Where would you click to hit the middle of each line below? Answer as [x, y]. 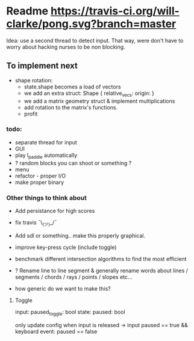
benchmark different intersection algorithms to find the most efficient [101, 259]
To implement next [42, 66]
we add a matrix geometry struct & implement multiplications [99, 101]
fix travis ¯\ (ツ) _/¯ [36, 223]
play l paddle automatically [46, 156]
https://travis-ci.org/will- [115, 11]
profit [31, 114]
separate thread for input [46, 142]
